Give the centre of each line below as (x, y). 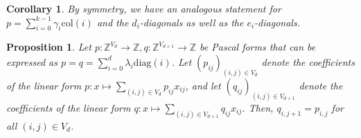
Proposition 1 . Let (49, 47)
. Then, (258, 107)
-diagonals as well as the (192, 22)
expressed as (32, 61)
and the (113, 22)
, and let (203, 85)
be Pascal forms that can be (258, 47)
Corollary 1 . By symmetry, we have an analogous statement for (144, 8)
